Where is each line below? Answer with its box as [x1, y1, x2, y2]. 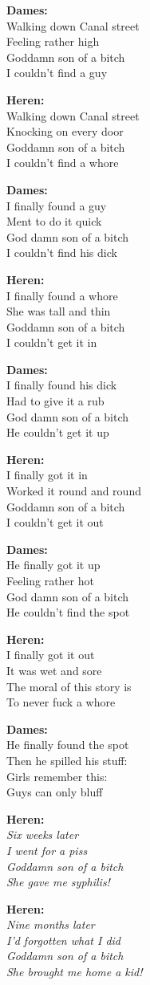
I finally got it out [6, 646, 95, 663]
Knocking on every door [6, 123, 124, 140]
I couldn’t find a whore [6, 154, 119, 171]
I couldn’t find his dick [6, 244, 117, 261]
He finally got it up [6, 556, 101, 573]
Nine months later [6, 916, 95, 933]
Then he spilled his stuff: [6, 751, 128, 768]
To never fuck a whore [6, 694, 116, 710]
